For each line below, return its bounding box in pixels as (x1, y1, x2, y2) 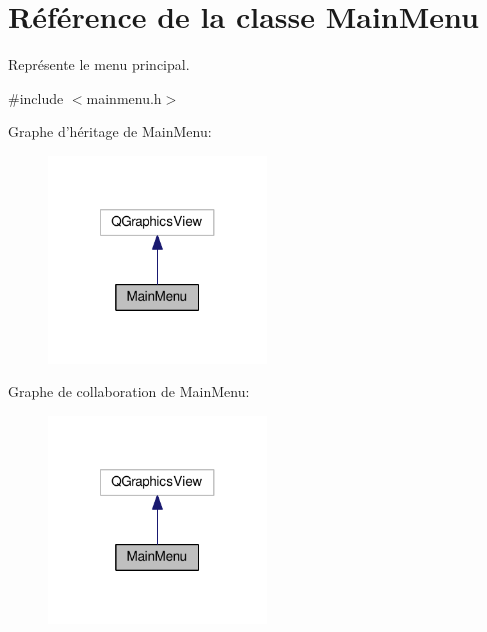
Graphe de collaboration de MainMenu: (8, 381, 250, 402)
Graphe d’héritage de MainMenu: (8, 121, 212, 142)
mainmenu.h (86, 87, 162, 108)
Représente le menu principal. (8, 54, 190, 75)
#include (8, 87, 64, 108)
